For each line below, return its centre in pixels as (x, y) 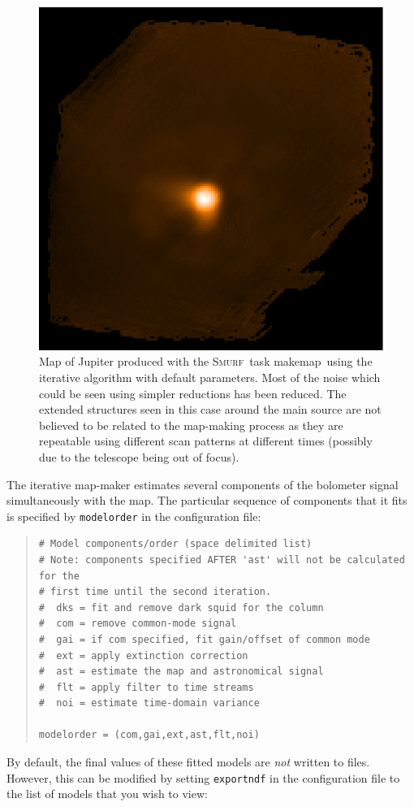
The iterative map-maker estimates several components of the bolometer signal (203, 484)
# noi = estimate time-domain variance (149, 703)
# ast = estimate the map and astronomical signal (181, 672)
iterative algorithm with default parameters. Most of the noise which (210, 377)
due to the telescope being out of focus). (139, 456)
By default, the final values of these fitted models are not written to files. (188, 762)
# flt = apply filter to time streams (146, 687)
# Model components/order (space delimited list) (175, 544)
